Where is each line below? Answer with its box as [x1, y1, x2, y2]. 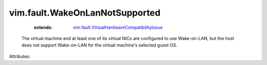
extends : [34, 24, 53, 30]
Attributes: [9, 53, 31, 59]
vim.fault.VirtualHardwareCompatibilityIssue [73, 24, 163, 30]
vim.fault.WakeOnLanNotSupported [9, 7, 161, 18]
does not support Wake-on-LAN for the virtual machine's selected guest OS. [21, 42, 178, 48]
